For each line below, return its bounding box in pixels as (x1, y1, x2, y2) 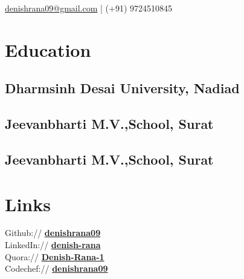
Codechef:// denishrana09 (5, 262, 108, 275)
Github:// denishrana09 (5, 226, 101, 239)
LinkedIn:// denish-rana (5, 238, 101, 251)
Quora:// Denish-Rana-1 (5, 250, 104, 263)
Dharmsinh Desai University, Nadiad (5, 79, 240, 97)
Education (5, 37, 91, 62)
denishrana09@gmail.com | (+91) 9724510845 (5, 2, 173, 14)
